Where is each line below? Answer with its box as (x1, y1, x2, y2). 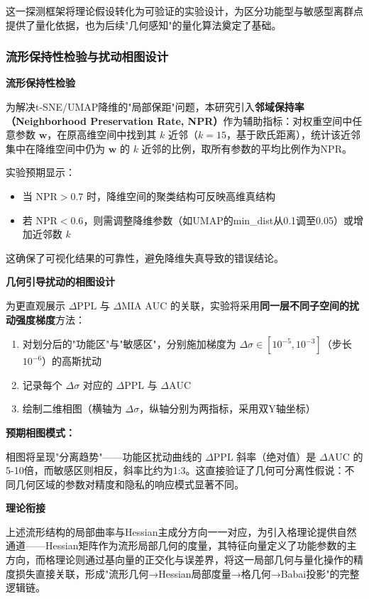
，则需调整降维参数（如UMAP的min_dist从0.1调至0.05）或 (83, 212, 354, 227)
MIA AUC (121, 301, 167, 312)
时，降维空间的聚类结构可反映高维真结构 (87, 188, 276, 203)
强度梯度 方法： (15, 312, 85, 326)
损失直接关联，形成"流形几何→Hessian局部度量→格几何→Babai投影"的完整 (15, 566, 360, 581)
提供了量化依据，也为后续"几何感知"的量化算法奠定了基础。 (6, 17, 282, 32)
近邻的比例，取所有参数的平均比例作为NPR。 (141, 141, 352, 155)
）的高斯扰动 (42, 353, 102, 368)
